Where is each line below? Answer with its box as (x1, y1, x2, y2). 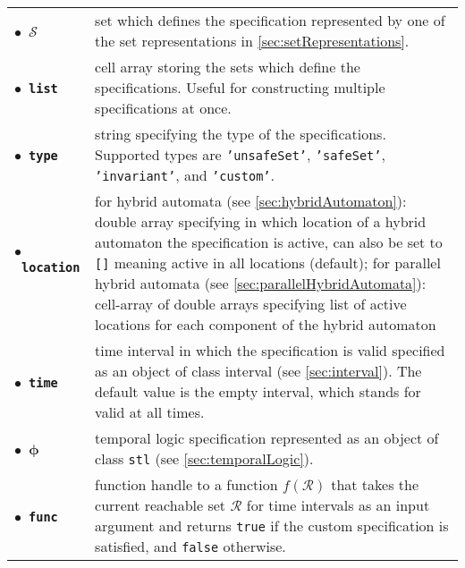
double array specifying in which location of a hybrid (95, 211, 427, 232)
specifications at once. (95, 97, 232, 118)
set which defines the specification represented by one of (95, 10, 445, 30)
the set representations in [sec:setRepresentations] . (95, 30, 410, 51)
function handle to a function (95, 474, 278, 495)
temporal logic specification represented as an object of (95, 428, 439, 448)
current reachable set (95, 495, 226, 515)
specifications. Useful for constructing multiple (95, 77, 385, 97)
